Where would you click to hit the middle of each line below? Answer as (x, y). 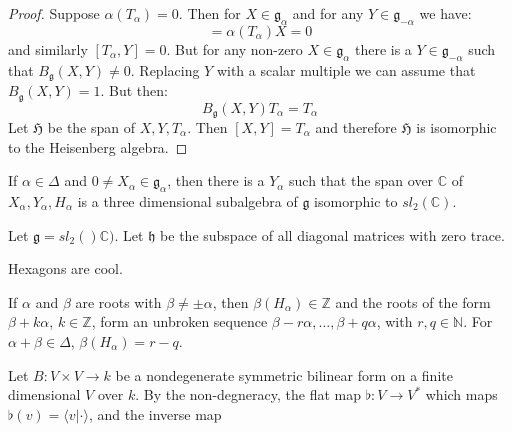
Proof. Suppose (54, 13)
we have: (445, 13)
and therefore (356, 126)
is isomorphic (456, 126)
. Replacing (165, 69)
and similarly (48, 48)
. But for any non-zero (234, 48)
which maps (461, 394)
